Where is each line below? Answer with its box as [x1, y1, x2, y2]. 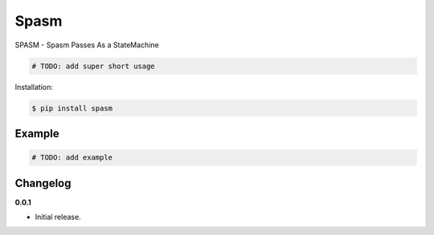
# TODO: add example [31, 153, 113, 162]
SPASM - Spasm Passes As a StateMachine [14, 40, 160, 50]
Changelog [14, 176, 72, 190]
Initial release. [35, 212, 81, 221]
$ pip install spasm [31, 103, 113, 112]
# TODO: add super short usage [31, 61, 156, 71]
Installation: [14, 82, 54, 91]
